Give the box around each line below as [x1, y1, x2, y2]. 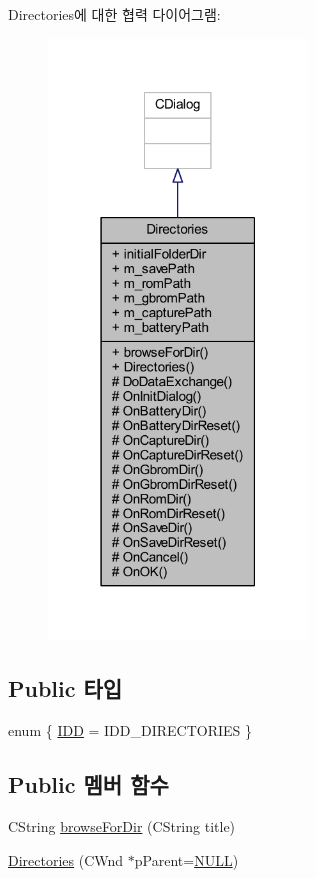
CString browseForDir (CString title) [8, 815, 236, 836]
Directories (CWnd [8, 849, 124, 870]
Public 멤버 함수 [8, 769, 169, 800]
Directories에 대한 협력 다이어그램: [8, 4, 221, 24]
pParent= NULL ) [134, 849, 239, 870]
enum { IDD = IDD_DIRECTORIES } [8, 720, 253, 741]
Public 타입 [8, 673, 123, 704]
